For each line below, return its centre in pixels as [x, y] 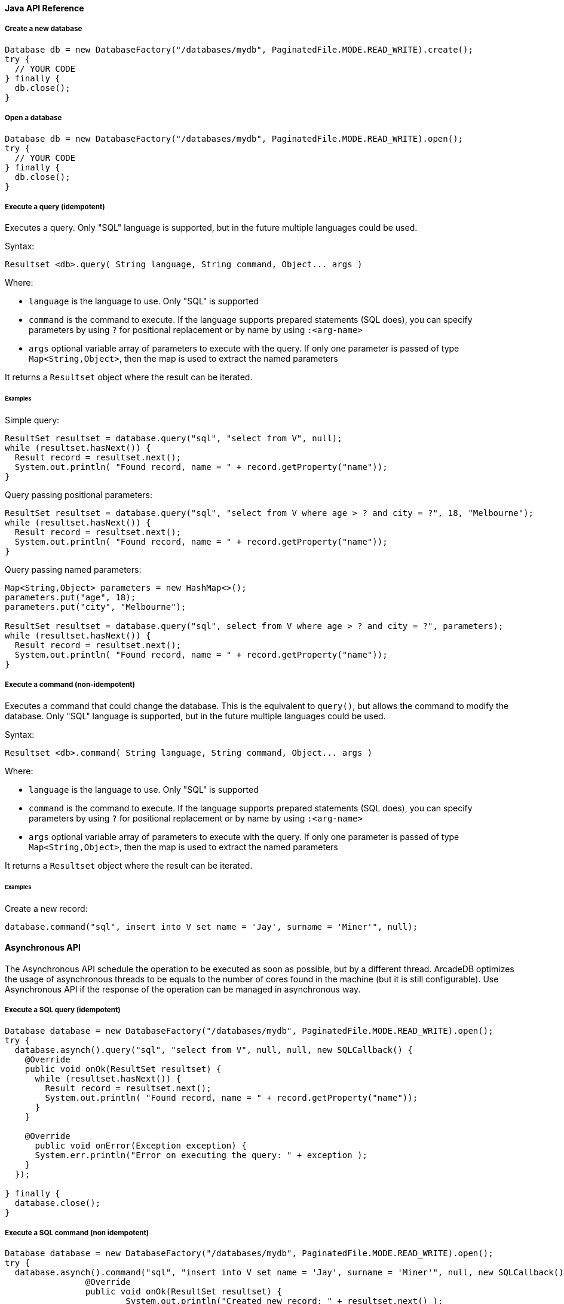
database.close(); [58, 1203]
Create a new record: [46, 908]
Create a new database [44, 29]
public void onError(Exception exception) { [141, 1145]
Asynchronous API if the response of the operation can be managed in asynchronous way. [183, 989]
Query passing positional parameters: [79, 495]
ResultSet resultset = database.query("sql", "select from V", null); [174, 439]
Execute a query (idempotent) [55, 207]
